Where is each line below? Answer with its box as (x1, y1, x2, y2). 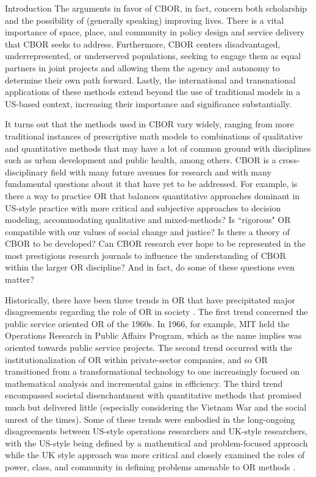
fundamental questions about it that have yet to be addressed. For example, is (5, 177, 298, 190)
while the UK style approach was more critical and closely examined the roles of (5, 448, 305, 461)
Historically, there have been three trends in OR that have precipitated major (5, 293, 295, 306)
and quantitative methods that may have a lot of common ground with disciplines (5, 141, 311, 154)
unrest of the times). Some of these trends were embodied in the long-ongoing (5, 412, 295, 425)
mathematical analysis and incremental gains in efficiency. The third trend (5, 376, 283, 389)
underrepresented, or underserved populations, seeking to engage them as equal (5, 49, 301, 62)
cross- (279, 154, 300, 166)
